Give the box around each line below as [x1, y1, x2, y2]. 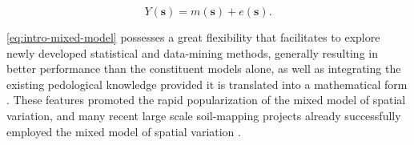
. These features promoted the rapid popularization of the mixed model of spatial [6, 91, 406, 108]
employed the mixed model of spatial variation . [6, 123, 241, 139]
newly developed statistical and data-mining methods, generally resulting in [6, 44, 378, 61]
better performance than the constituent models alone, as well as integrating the [6, 60, 401, 77]
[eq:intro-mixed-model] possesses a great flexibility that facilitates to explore [6, 29, 380, 45]
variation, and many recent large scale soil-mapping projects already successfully [6, 107, 401, 123]
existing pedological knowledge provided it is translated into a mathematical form [6, 75, 408, 92]
